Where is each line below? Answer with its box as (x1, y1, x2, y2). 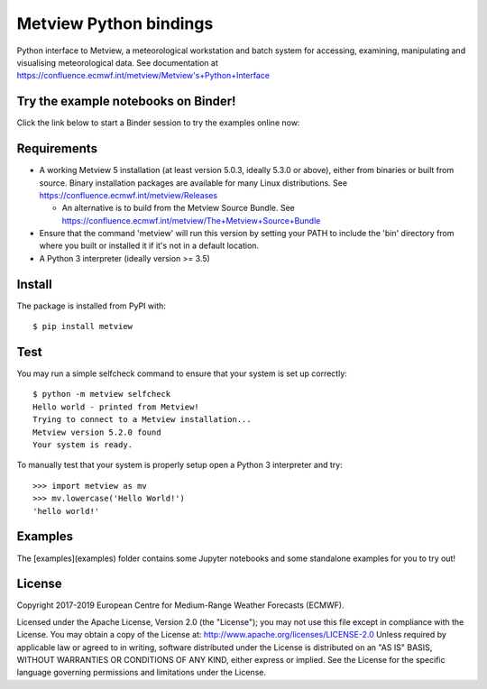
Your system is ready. (32, 440, 133, 450)
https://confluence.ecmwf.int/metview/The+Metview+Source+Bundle (61, 215, 321, 225)
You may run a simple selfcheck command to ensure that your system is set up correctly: (16, 368, 347, 379)
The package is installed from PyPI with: (16, 300, 167, 311)
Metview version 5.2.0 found (32, 427, 161, 437)
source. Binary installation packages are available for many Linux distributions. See (39, 177, 347, 188)
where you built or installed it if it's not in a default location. (39, 240, 260, 252)
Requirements (16, 141, 98, 157)
